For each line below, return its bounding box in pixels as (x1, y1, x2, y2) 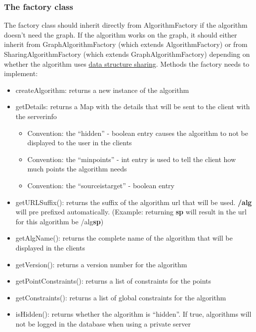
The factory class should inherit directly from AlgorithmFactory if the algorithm (4, 20, 248, 30)
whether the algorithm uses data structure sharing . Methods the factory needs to (4, 58, 250, 69)
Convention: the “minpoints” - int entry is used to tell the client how (27, 154, 236, 164)
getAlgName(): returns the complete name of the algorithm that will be (15, 233, 233, 243)
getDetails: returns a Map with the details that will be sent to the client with (15, 101, 250, 112)
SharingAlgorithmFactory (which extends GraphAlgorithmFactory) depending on (4, 49, 250, 59)
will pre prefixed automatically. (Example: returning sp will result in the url (15, 207, 247, 217)
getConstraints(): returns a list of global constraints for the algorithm (15, 292, 226, 302)
